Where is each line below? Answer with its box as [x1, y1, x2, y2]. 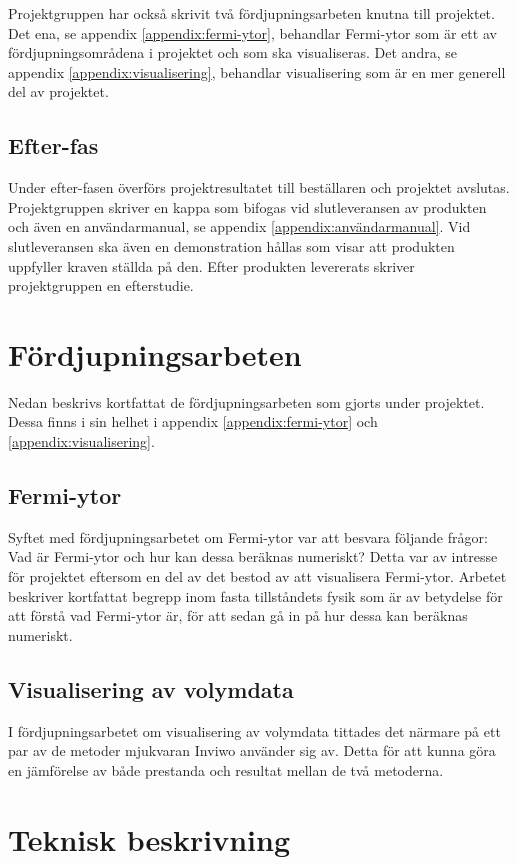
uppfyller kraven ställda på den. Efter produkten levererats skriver [8, 255, 415, 276]
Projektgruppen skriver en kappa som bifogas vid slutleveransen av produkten [8, 196, 487, 217]
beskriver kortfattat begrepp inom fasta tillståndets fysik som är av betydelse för [8, 585, 503, 606]
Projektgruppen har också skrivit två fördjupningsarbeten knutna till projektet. [8, 3, 495, 23]
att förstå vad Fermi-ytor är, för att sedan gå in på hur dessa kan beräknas [8, 605, 468, 626]
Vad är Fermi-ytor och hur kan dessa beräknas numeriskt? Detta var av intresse [8, 546, 498, 567]
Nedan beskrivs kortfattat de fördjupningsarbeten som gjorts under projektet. [8, 391, 485, 412]
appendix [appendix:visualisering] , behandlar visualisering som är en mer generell [8, 61, 506, 82]
